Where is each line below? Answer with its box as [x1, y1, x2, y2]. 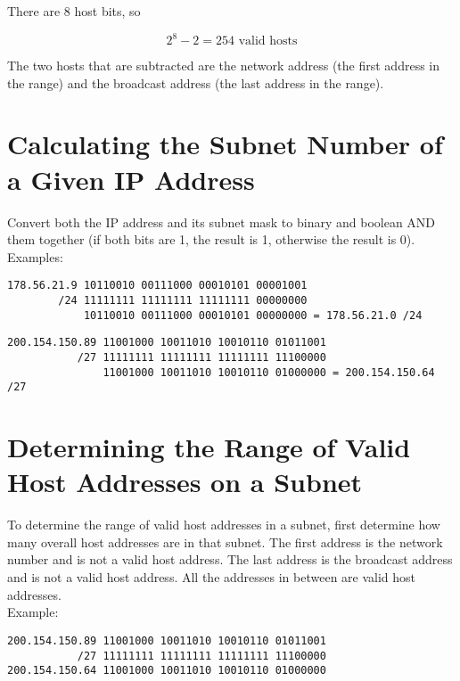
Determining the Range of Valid [7, 429, 411, 465]
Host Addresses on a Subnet [7, 464, 363, 500]
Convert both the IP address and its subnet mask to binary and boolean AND [7, 212, 436, 231]
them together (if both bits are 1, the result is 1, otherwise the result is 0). [7, 230, 415, 249]
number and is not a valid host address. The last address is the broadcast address [7, 550, 453, 569]
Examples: [7, 247, 63, 266]
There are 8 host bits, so [7, 2, 141, 20]
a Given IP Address [7, 160, 255, 197]
